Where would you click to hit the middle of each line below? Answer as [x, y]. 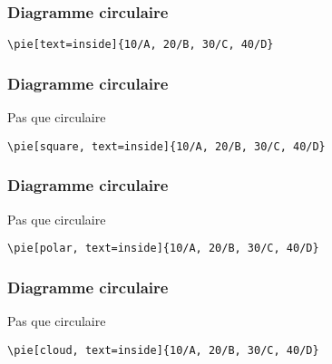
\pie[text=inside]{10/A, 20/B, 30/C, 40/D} [141, 45]
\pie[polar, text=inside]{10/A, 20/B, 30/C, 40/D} [163, 249]
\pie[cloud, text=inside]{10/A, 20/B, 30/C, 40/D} [163, 350]
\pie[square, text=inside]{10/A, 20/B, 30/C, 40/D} [166, 146]
